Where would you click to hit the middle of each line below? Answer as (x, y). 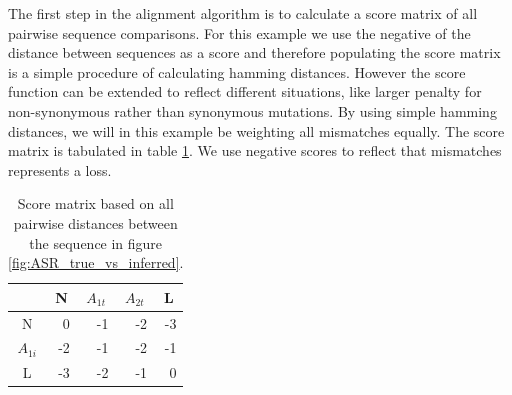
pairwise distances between (95, 222)
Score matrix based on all (95, 203)
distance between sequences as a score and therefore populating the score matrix (254, 52)
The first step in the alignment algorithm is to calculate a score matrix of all (243, 13)
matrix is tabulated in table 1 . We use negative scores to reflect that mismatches (255, 150)
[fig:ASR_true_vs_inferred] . (96, 262)
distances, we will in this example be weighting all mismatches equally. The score (256, 130)
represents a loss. (60, 169)
